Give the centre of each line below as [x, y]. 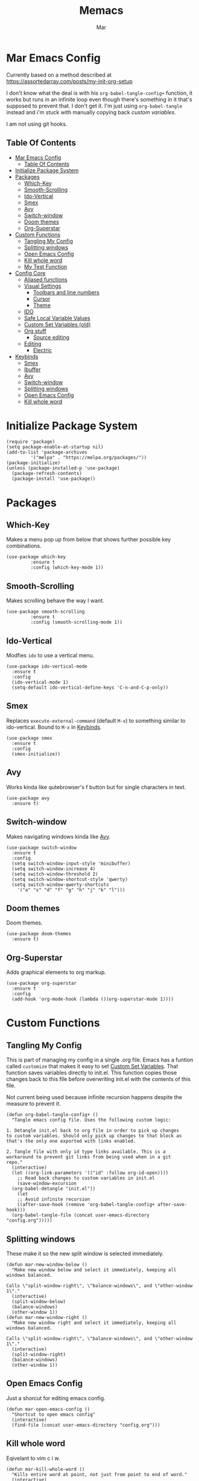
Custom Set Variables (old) [57, 324]
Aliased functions [46, 279]
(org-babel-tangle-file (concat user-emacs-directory [81, 1215]
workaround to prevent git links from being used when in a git [89, 1157]
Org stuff [35, 331]
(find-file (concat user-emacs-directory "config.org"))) [86, 1425]
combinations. [24, 546]
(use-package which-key [36, 557]
